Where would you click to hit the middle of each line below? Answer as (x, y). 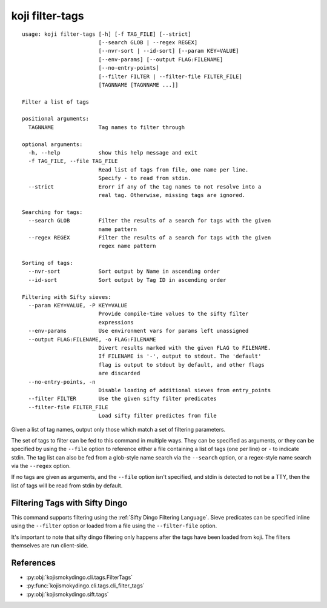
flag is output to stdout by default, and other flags (181, 365)
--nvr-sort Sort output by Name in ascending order (124, 272)
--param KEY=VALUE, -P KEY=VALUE (78, 306)
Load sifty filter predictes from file (158, 416)
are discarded (119, 373)
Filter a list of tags (56, 102)
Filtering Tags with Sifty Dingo (69, 503)
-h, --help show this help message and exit (113, 153)
